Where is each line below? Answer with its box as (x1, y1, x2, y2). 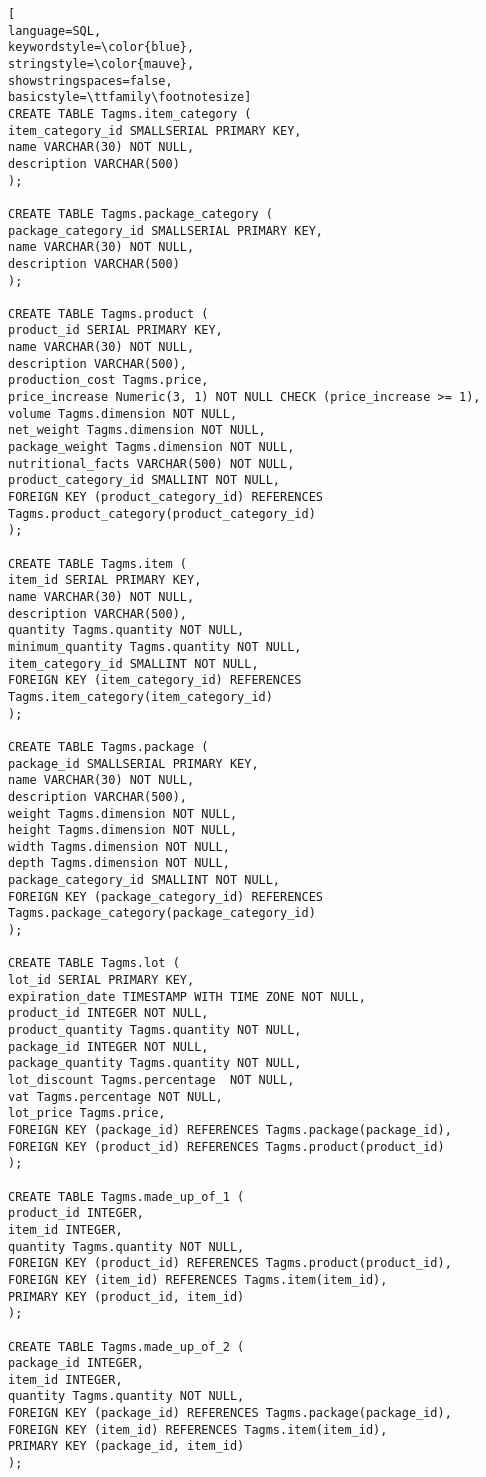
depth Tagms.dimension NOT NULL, (8, 856, 230, 871)
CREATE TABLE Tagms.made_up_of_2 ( (8, 1339, 245, 1354)
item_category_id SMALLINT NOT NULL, (8, 656, 259, 671)
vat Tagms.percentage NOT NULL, (8, 1089, 223, 1104)
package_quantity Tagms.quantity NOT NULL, (8, 1056, 302, 1071)
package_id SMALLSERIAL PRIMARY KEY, (8, 756, 259, 771)
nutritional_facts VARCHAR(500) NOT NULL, (8, 456, 295, 471)
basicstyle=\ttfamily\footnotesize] (8, 90, 252, 105)
